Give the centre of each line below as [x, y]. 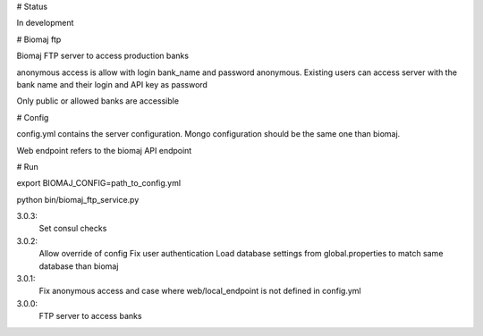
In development [45, 23]
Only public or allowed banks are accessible [97, 101]
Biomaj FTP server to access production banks [103, 56]
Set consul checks [73, 229]
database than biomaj [79, 266]
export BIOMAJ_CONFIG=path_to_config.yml [99, 183]
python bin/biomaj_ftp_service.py [78, 199]
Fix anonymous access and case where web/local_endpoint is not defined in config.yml [200, 291]
